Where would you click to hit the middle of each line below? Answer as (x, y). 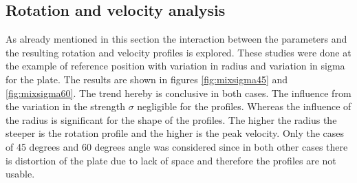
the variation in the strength (66, 106)
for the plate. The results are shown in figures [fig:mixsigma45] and (147, 79)
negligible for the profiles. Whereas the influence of (244, 106)
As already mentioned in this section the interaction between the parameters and (176, 39)
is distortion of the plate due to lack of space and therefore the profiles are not (171, 160)
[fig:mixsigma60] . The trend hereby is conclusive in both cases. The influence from (178, 93)
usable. (20, 174)
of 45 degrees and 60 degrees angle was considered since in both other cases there (177, 146)
